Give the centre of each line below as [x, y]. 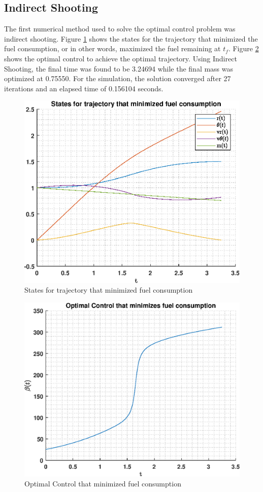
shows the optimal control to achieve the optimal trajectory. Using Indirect [121, 58]
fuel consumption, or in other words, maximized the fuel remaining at [112, 48]
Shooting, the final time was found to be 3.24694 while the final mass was [119, 68]
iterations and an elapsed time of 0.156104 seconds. [84, 88]
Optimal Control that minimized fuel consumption [103, 483]
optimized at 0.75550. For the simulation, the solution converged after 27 [118, 78]
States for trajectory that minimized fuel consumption [109, 290]
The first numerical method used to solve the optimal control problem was [120, 29]
